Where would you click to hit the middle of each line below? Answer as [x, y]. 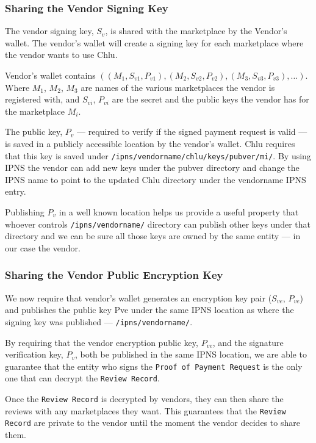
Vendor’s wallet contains [50, 75]
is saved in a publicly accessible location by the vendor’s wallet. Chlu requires [150, 143]
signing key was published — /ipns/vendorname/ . [99, 321]
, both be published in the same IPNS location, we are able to [191, 354]
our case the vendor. [43, 247]
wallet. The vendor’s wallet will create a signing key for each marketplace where [154, 42]
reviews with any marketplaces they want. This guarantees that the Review [145, 410]
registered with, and [42, 99]
